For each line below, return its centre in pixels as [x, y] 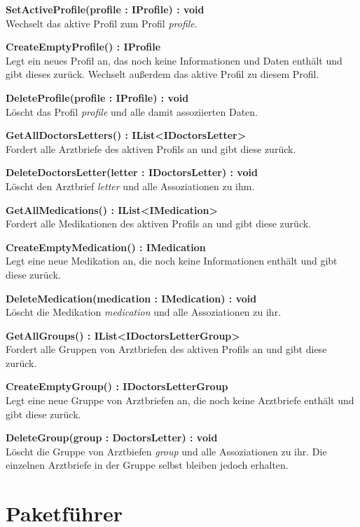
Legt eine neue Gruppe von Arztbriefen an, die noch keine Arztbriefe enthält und [180, 400]
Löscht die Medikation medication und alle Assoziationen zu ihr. [144, 312]
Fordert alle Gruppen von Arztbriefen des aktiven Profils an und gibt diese [166, 349]
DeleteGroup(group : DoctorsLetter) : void [112, 438]
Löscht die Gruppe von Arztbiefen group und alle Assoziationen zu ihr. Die [166, 451]
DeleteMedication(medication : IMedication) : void [131, 298]
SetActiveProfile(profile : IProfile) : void [105, 9]
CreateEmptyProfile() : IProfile [83, 47]
